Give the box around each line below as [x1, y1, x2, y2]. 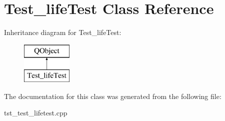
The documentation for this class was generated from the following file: [4, 90, 221, 101]
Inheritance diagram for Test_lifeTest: [4, 27, 121, 37]
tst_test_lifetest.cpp [4, 107, 67, 118]
